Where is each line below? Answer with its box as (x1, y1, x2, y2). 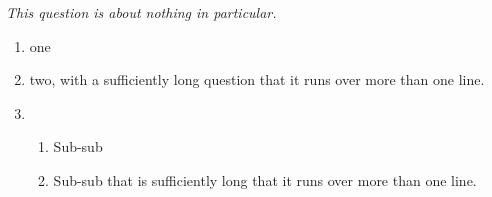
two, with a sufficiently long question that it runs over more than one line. (29, 69, 485, 90)
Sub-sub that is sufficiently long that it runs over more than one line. (53, 169, 477, 190)
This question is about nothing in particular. (6, 2, 277, 22)
